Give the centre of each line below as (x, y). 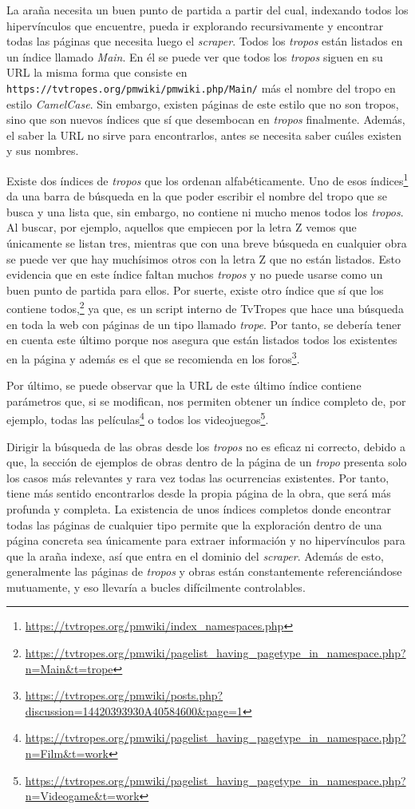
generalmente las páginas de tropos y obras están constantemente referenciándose (204, 571)
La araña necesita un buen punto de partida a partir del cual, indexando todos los (207, 10)
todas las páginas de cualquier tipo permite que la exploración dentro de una (194, 524)
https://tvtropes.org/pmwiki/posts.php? (124, 695)
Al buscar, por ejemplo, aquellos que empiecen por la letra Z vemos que (182, 227)
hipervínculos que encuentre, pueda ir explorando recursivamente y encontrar (195, 25)
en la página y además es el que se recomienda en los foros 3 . (153, 357)
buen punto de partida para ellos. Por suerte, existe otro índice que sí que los (195, 289)
